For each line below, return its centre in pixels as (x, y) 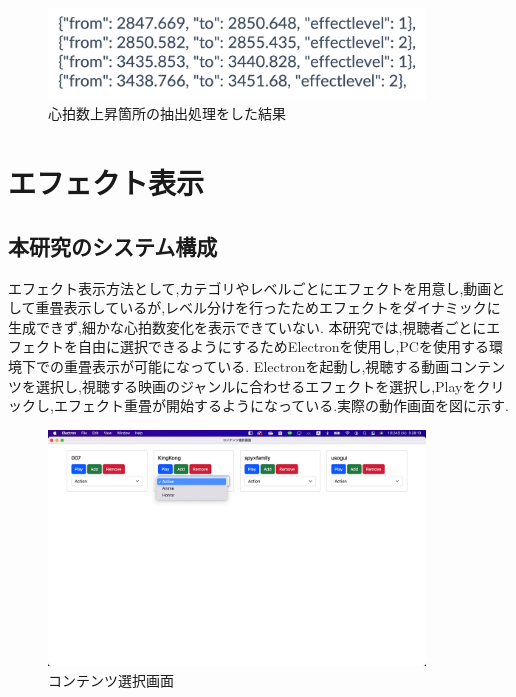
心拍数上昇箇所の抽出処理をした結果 (167, 113)
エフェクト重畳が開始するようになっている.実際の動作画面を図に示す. (281, 405)
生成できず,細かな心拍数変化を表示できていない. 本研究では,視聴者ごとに (247, 326)
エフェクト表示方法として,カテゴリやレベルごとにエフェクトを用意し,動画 (250, 287)
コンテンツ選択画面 (111, 679)
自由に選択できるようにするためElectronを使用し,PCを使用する (283, 346)
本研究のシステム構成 (113, 245)
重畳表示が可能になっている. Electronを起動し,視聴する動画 (256, 366)
